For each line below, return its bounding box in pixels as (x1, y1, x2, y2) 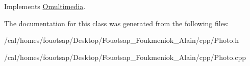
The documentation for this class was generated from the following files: (4, 18, 229, 28)
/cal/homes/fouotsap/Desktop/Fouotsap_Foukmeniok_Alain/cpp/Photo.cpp (4, 51, 246, 62)
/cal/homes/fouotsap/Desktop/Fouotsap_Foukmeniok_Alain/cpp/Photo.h (4, 35, 239, 45)
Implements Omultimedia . (4, 1, 86, 11)
